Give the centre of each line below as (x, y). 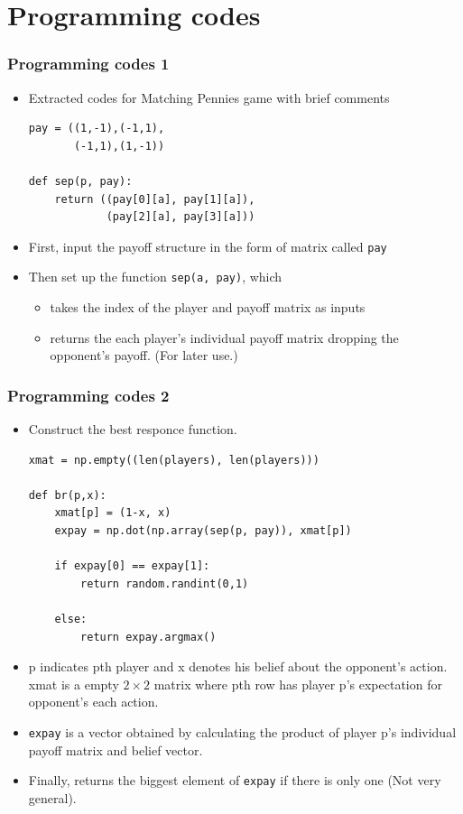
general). (52, 797)
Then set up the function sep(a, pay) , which (155, 277)
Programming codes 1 (88, 64)
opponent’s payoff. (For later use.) (144, 355)
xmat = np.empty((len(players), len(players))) (174, 460)
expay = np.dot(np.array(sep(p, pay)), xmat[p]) (203, 531)
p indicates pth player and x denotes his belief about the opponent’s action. (238, 666)
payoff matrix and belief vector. (116, 749)
